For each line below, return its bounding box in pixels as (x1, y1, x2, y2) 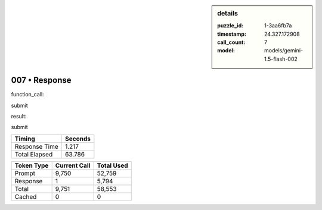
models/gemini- (264, 47, 304, 54)
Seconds (64, 134, 91, 143)
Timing (14, 134, 35, 143)
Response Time (14, 142, 59, 151)
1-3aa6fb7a (264, 22, 292, 29)
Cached (14, 192, 37, 200)
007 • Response (11, 75, 72, 86)
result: (11, 113, 27, 120)
